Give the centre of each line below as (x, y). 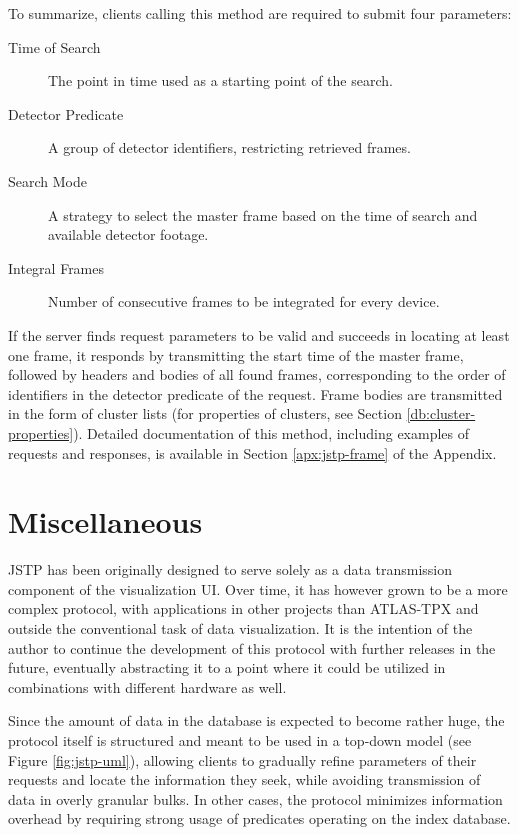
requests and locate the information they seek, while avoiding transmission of (244, 779)
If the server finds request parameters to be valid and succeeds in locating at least (259, 334)
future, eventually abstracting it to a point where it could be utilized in (227, 667)
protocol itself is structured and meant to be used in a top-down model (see (240, 739)
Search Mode (47, 180)
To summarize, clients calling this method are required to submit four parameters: (260, 13)
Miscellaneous (105, 521)
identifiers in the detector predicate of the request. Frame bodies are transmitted (255, 393)
